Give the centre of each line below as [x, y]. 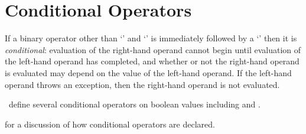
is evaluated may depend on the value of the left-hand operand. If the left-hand [148, 72]
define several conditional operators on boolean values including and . [134, 104]
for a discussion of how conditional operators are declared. [110, 124]
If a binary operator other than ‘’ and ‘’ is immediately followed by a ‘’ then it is [151, 38]
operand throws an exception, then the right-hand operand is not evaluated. [142, 84]
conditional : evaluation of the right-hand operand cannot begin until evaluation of [153, 49]
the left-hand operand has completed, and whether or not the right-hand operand [152, 61]
